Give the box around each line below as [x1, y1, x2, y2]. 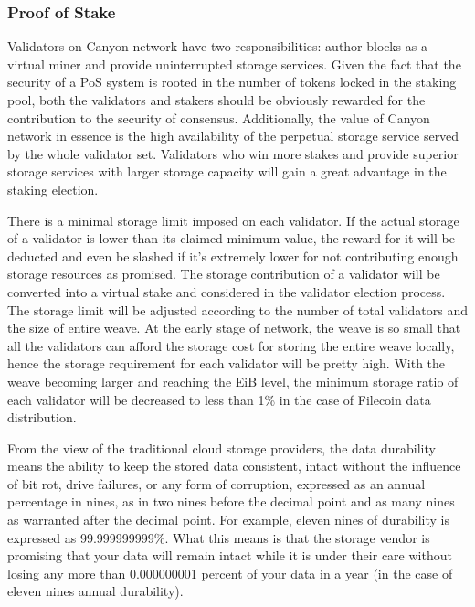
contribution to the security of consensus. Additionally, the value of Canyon [7, 108, 430, 127]
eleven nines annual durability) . [7, 581, 184, 601]
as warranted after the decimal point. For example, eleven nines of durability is [7, 510, 450, 529]
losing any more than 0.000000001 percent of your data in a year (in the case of [7, 563, 453, 582]
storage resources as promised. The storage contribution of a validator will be [7, 264, 440, 283]
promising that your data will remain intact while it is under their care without [7, 546, 452, 565]
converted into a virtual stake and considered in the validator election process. [7, 282, 446, 301]
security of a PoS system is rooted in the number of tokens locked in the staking [7, 72, 457, 91]
